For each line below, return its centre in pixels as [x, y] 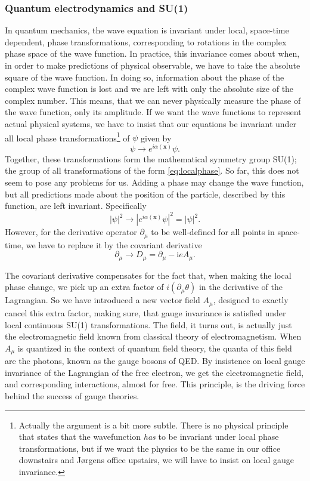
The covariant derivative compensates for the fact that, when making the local [148, 275]
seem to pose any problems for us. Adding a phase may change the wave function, [154, 182]
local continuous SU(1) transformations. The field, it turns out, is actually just [148, 324]
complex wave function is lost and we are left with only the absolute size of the [149, 89]
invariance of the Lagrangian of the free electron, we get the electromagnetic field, [154, 372]
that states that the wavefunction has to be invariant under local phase [149, 437]
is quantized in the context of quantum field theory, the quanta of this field [155, 348]
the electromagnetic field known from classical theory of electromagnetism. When [153, 336]
